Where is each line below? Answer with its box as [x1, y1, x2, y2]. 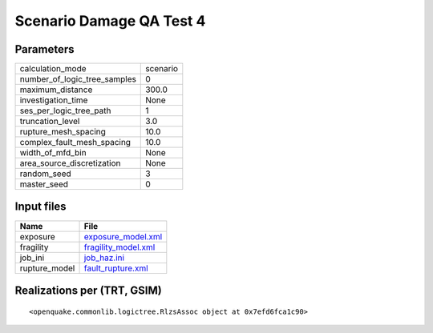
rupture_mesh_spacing [19, 126, 106, 138]
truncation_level [19, 116, 80, 127]
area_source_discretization [19, 158, 121, 169]
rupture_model [19, 263, 75, 274]
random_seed [19, 168, 71, 179]
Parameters [14, 42, 75, 56]
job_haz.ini [83, 252, 124, 263]
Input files [14, 200, 67, 214]
